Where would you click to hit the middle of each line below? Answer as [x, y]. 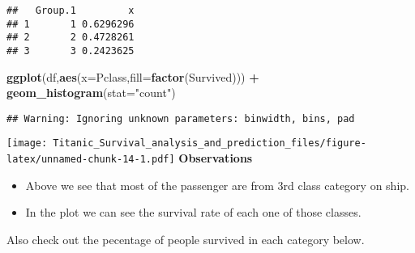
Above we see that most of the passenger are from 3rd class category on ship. [217, 185]
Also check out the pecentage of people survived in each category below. [186, 239]
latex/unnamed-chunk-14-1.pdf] [91, 160]
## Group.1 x [71, 11]
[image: [27, 143]
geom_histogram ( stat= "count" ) [91, 93]
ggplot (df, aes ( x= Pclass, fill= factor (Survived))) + [133, 76]
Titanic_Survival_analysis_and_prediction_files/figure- [210, 143]
